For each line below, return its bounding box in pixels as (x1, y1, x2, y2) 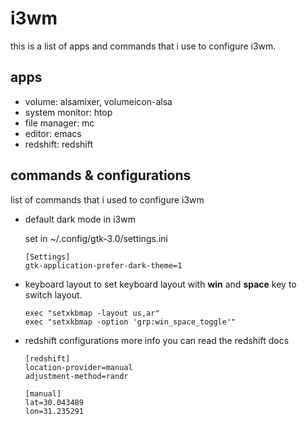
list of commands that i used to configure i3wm (10, 193, 205, 206)
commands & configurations (10, 167, 192, 184)
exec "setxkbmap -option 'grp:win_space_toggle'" (24, 317, 237, 327)
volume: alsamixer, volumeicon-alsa (24, 95, 173, 107)
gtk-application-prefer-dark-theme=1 (24, 260, 183, 271)
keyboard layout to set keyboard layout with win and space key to (24, 278, 297, 290)
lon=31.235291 (24, 406, 84, 416)
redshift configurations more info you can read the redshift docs (24, 334, 290, 346)
